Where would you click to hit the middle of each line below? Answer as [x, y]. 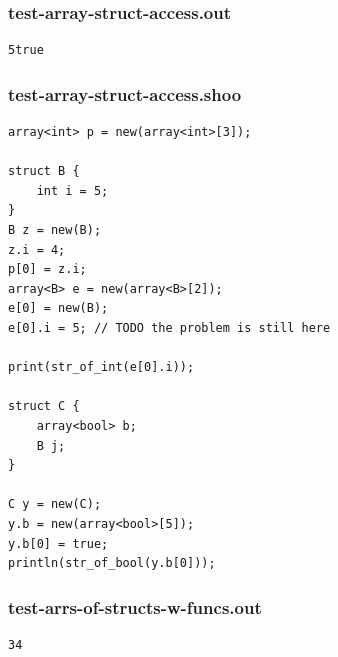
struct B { [44, 171]
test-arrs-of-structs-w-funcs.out [135, 606]
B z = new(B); [55, 230]
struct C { [44, 406]
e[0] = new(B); [58, 308]
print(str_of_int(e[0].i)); [101, 367]
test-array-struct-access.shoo [125, 93]
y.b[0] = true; [58, 543]
